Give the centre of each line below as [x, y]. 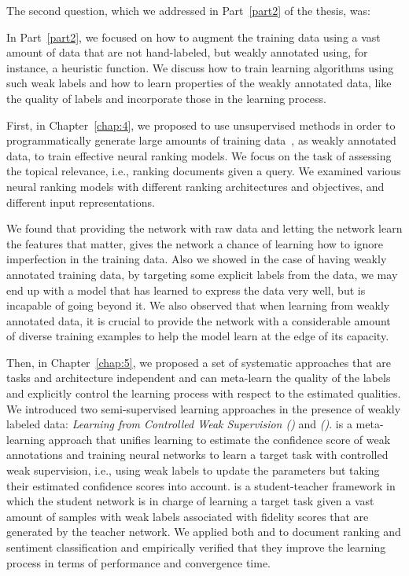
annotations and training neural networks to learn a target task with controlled [197, 455]
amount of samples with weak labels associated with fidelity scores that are [188, 516]
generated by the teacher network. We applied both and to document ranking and [204, 532]
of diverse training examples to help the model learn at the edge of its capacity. [198, 336]
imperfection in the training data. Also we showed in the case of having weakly [197, 259]
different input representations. [81, 202]
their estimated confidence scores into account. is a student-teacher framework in [201, 485]
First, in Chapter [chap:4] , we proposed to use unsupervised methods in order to [201, 125]
